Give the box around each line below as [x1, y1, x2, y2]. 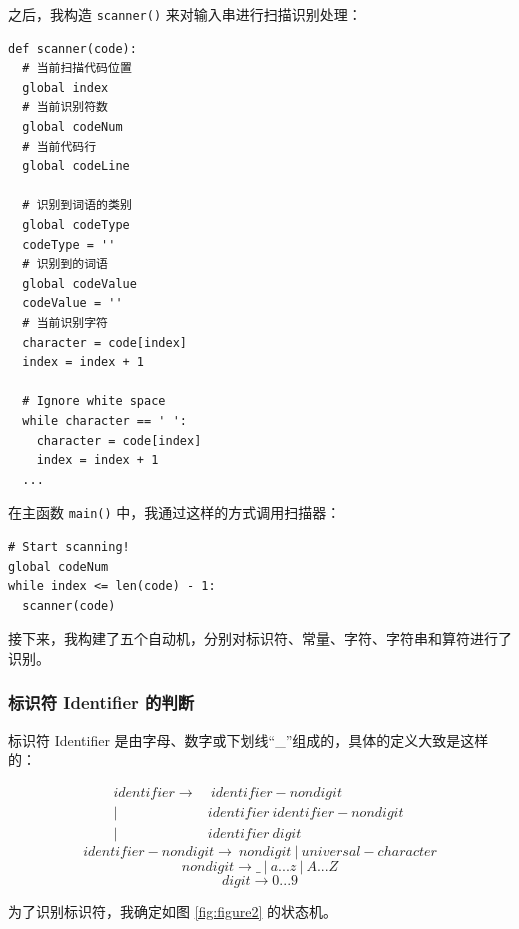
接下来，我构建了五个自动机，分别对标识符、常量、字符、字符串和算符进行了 [8, 628, 512, 649]
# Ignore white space [22, 394, 166, 409]
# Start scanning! [8, 539, 130, 554]
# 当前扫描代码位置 [22, 61, 132, 76]
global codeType [22, 218, 130, 232]
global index [22, 80, 109, 95]
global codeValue [22, 276, 137, 291]
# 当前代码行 [22, 139, 97, 154]
